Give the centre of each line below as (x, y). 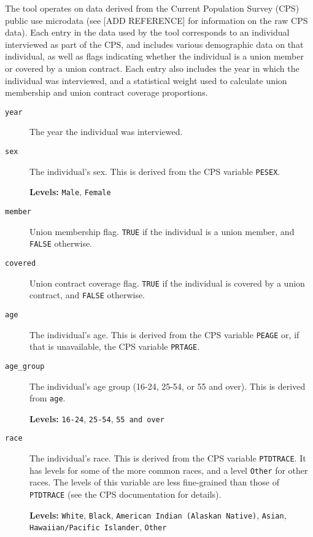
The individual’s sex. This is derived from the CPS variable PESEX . (155, 171)
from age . (48, 398)
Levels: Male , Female (70, 192)
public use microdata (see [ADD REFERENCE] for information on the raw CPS (156, 20)
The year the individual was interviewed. (106, 132)
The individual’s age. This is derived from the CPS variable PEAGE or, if (164, 334)
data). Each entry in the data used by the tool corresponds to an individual (147, 32)
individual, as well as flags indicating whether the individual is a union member (154, 56)
